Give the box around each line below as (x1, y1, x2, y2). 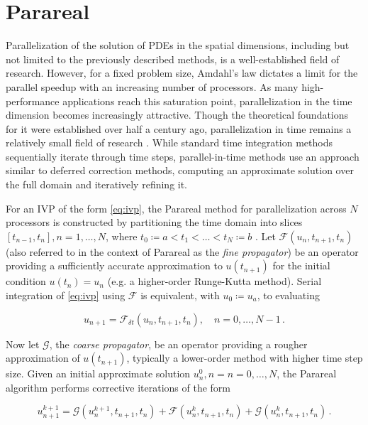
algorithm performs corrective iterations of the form (6, 380, 230, 394)
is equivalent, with (140, 288, 220, 303)
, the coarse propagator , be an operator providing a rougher (49, 336, 308, 351)
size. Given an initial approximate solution (6, 366, 191, 381)
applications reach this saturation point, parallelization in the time (62, 93, 352, 108)
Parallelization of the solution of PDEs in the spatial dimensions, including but (6, 38, 350, 53)
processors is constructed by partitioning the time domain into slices (6, 215, 303, 230)
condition (6, 274, 46, 289)
